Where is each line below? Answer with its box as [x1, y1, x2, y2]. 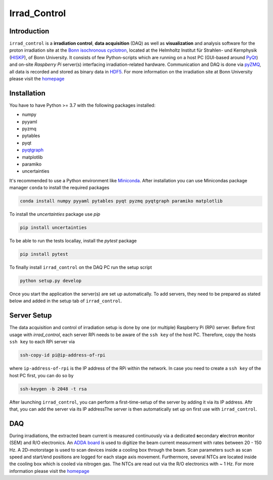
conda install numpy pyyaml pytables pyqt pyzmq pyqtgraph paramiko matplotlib [20, 198, 223, 204]
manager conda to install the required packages [9, 185, 110, 191]
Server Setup [9, 311, 52, 320]
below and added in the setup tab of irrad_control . [9, 298, 122, 304]
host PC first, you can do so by [9, 372, 74, 378]
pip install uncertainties [20, 225, 87, 230]
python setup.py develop [20, 278, 82, 284]
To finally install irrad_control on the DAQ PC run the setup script [9, 264, 152, 270]
